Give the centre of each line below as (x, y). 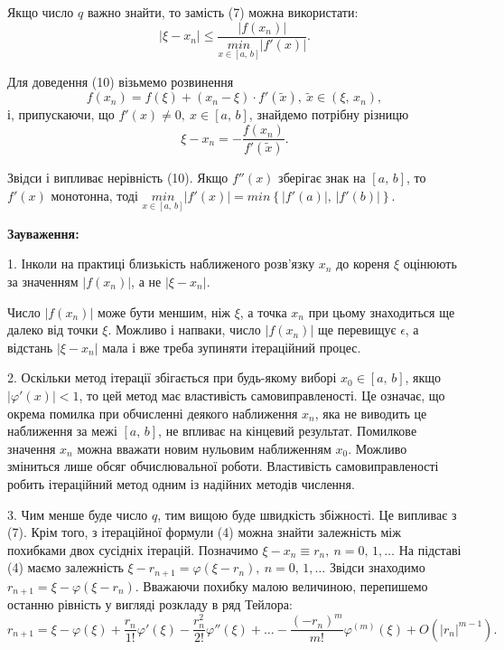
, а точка (263, 311)
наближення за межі (62, 431)
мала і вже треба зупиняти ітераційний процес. (232, 347)
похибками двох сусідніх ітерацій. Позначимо (133, 549)
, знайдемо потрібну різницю (329, 114)
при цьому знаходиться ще (382, 311)
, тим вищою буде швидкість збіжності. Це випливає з (307, 514)
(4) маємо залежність (65, 567)
